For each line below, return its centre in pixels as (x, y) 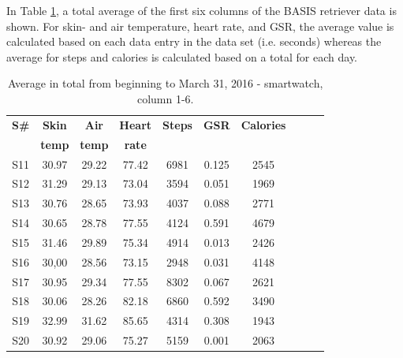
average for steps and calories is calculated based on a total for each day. (182, 56)
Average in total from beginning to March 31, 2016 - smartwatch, (166, 83)
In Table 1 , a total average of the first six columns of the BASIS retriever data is (201, 10)
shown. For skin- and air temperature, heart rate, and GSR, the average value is (200, 26)
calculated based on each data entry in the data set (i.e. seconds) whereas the (194, 41)
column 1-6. (165, 98)
